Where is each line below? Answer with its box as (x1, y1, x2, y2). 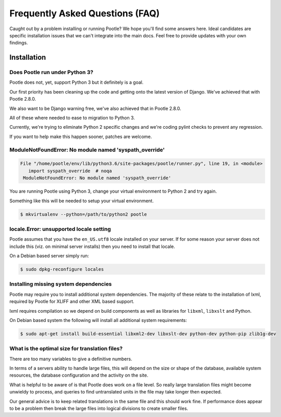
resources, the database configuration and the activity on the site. (9, 372, 148, 378)
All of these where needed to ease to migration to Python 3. (9, 115, 135, 121)
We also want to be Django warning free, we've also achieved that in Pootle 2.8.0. (9, 105, 181, 111)
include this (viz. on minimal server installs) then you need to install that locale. (9, 243, 175, 249)
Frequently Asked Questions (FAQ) (9, 8, 160, 19)
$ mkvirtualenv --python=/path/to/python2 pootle (20, 211, 147, 217)
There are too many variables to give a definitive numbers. (9, 356, 132, 362)
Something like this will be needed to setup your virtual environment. (9, 197, 154, 204)
